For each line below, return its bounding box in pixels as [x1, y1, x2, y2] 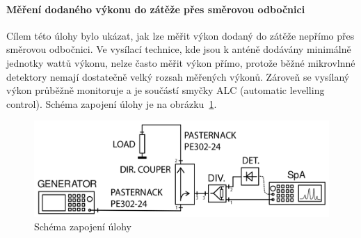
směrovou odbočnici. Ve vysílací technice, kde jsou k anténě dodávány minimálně [6, 42, 351, 56]
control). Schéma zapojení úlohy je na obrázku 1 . [6, 96, 217, 111]
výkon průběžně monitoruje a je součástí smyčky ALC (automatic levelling [6, 83, 325, 97]
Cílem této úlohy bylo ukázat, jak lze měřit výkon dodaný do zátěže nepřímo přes [6, 28, 355, 42]
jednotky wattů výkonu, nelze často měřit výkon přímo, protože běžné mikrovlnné [6, 55, 355, 70]
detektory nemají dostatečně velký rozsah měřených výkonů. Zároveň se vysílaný [6, 69, 350, 84]
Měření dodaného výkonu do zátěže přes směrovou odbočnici [6, 1, 305, 16]
